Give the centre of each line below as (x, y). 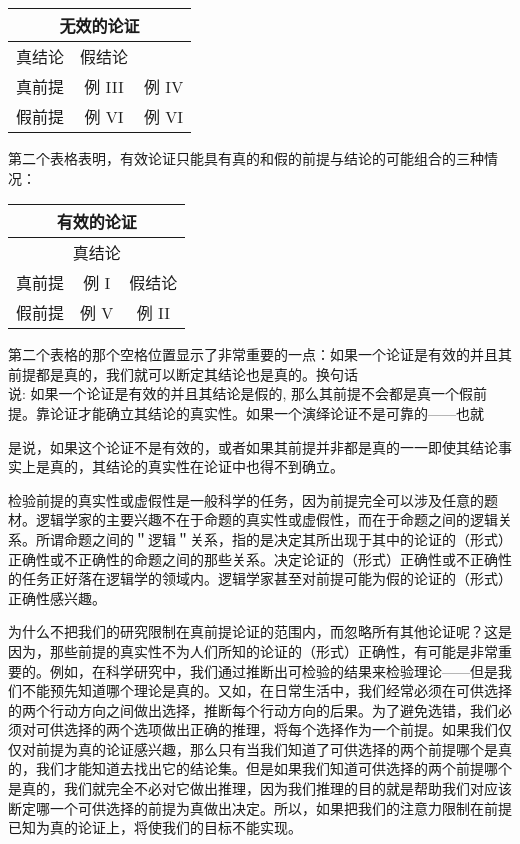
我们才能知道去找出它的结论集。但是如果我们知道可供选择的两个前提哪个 (273, 768)
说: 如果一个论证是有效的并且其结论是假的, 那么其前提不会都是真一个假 (241, 393)
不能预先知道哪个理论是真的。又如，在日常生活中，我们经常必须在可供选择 (266, 690)
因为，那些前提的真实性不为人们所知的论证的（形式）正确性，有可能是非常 (253, 650)
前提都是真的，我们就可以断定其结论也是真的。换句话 (183, 373)
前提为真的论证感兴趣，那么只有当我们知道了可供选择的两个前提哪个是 (266, 748)
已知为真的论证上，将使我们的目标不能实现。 (155, 827)
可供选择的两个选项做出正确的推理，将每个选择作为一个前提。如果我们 (266, 729)
